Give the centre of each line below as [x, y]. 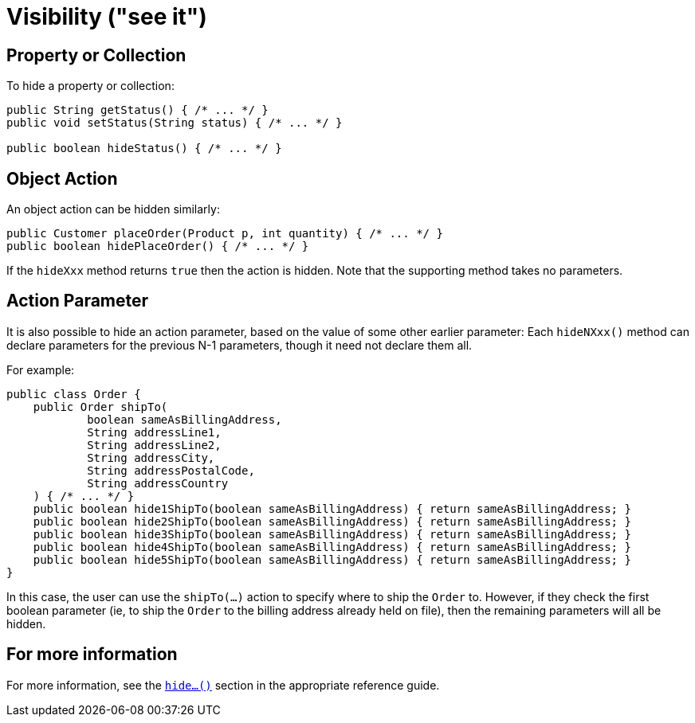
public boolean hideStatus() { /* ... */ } [144, 149]
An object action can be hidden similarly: [113, 209]
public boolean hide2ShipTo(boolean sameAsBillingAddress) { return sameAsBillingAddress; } [332, 521]
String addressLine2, [154, 445]
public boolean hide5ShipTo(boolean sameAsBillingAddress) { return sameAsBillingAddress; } [332, 559]
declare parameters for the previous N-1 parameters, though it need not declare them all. [240, 345]
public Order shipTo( [100, 406]
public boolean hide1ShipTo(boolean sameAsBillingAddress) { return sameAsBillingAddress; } [332, 508]
